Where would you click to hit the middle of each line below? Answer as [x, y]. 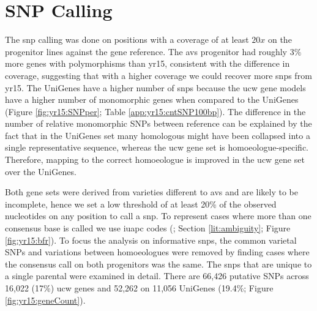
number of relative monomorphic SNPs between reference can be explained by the [158, 123]
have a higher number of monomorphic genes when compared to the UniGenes [152, 99]
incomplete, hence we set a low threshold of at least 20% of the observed [141, 204]
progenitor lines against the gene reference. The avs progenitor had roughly [146, 51]
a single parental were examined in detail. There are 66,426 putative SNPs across [157, 276]
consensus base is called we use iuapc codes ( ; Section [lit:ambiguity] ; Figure [148, 228]
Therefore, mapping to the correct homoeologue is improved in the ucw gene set [155, 159]
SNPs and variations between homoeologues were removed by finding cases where [157, 252]
